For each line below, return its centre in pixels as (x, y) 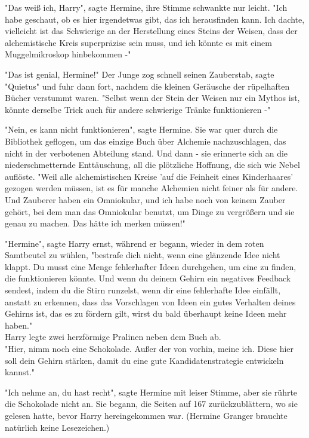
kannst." (20, 372)
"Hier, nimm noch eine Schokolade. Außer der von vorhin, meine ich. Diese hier (149, 349)
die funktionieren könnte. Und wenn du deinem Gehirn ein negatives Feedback (148, 278)
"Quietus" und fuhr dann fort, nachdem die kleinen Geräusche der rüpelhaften (147, 86)
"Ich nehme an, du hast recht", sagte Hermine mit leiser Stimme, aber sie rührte (151, 392)
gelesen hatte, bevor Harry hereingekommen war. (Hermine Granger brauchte (146, 415)
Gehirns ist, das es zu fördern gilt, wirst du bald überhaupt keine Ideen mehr (146, 313)
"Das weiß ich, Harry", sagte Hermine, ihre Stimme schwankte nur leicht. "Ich (146, 7)
